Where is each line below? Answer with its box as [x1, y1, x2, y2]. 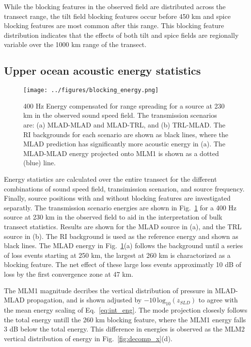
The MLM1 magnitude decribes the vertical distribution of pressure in [4, 285, 213, 295]
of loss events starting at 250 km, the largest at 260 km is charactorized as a [4, 250, 231, 260]
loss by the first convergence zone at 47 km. [4, 268, 134, 279]
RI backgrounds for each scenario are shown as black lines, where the [23, 129, 229, 139]
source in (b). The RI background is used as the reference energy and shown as [4, 231, 238, 241]
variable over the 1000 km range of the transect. [4, 39, 147, 49]
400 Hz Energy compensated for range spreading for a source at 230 [23, 100, 225, 110]
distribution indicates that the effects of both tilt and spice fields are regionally [4, 30, 239, 40]
